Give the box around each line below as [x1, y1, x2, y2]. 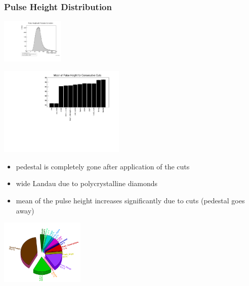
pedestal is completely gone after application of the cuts [16, 161, 190, 171]
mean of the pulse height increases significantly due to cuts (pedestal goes [16, 195, 245, 205]
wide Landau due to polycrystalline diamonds [16, 178, 158, 189]
